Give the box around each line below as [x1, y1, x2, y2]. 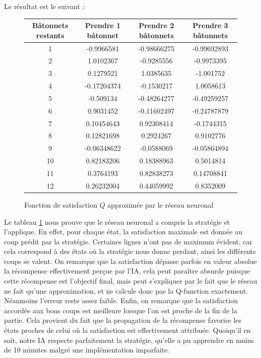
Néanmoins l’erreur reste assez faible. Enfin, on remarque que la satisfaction [4, 295, 238, 306]
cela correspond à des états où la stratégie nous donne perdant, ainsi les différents [4, 246, 256, 256]
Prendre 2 [138, 20, 175, 31]
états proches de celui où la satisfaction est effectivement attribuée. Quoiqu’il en [4, 325, 251, 335]
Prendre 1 [85, 20, 121, 31]
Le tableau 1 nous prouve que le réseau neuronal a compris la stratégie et [4, 216, 230, 227]
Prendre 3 [193, 20, 228, 31]
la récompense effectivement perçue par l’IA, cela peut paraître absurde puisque [4, 265, 250, 276]
